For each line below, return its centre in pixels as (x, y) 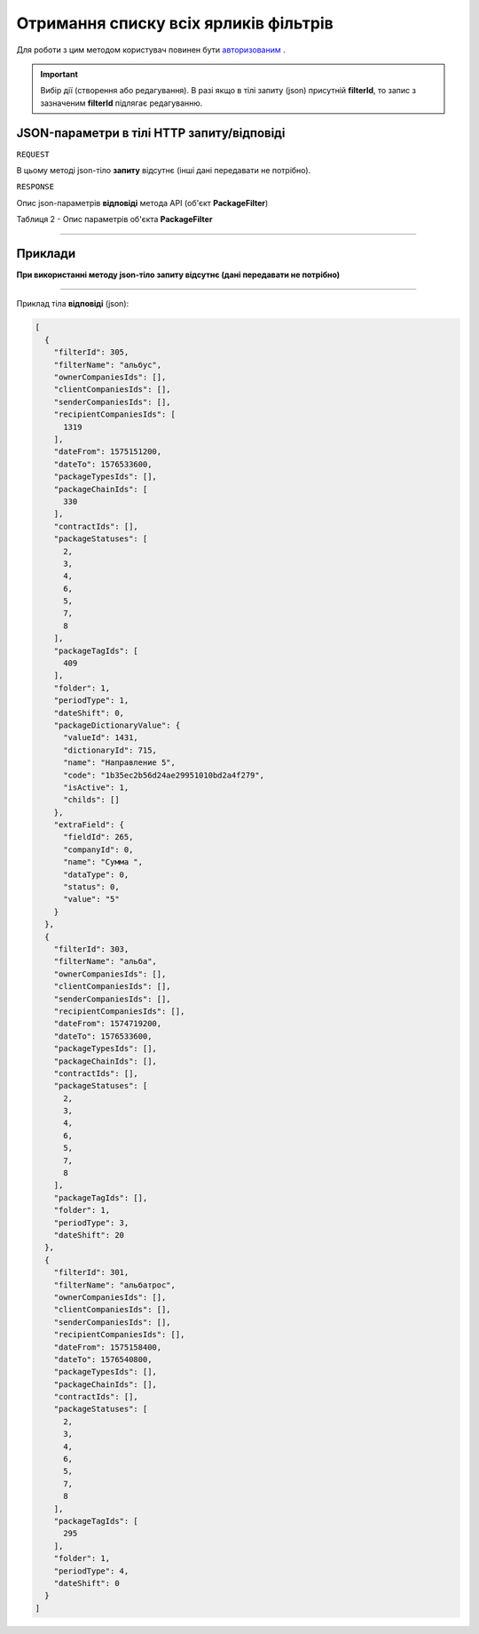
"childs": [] (91, 800)
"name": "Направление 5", (120, 763)
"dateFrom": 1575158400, (108, 1347)
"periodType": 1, (91, 701)
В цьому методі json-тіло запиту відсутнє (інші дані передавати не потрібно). (164, 171)
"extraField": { (89, 825)
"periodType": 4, (91, 1571)
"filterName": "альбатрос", (115, 1285)
